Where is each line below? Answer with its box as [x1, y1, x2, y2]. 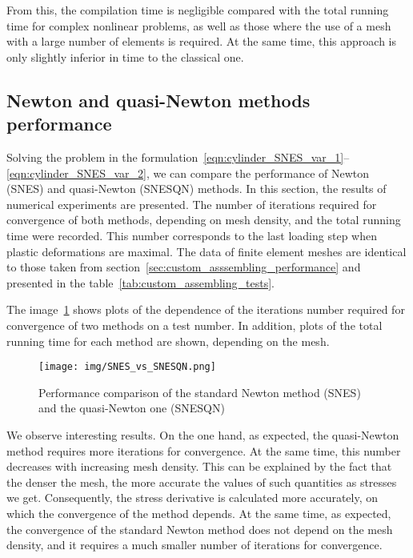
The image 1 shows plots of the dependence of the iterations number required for [6, 301, 405, 318]
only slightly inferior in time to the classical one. [6, 48, 244, 65]
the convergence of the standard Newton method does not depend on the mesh [6, 520, 393, 537]
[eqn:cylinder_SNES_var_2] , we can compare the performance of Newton [6, 164, 370, 181]
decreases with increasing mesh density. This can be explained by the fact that [6, 458, 392, 475]
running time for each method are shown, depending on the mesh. [6, 332, 330, 349]
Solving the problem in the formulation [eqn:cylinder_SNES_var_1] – [6, 148, 350, 165]
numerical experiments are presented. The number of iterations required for [6, 195, 377, 212]
